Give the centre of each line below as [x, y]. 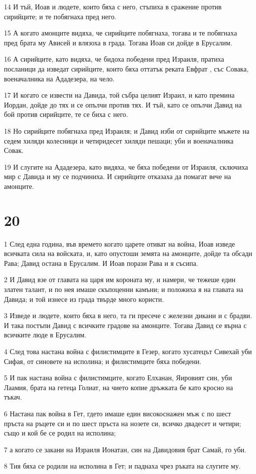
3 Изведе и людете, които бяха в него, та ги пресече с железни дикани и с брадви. [128, 315]
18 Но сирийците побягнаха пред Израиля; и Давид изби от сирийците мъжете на [127, 130]
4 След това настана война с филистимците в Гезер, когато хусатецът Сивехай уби [128, 351]
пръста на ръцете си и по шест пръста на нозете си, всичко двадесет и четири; [123, 423]
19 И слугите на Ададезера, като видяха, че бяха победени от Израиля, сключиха [126, 166]
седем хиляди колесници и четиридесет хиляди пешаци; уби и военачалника [119, 140]
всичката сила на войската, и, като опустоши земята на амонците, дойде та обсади [128, 253]
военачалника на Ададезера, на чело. [59, 78]
